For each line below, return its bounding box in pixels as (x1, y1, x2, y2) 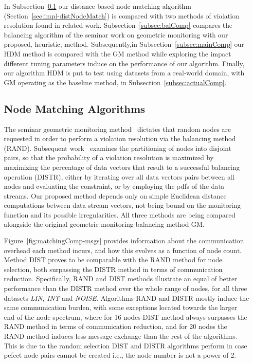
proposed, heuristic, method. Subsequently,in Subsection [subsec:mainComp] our (4, 39, 244, 49)
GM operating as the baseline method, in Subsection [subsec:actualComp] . (4, 77, 227, 87)
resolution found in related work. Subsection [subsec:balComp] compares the (4, 20, 233, 30)
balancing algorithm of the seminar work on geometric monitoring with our (4, 29, 228, 39)
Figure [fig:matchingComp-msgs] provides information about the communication (4, 236, 244, 246)
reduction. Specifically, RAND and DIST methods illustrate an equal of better (4, 273, 237, 284)
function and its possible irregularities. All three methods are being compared (4, 209, 235, 219)
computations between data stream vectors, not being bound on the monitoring (4, 200, 241, 210)
